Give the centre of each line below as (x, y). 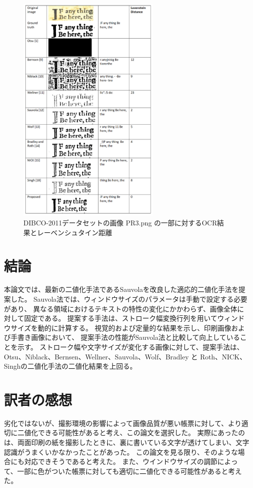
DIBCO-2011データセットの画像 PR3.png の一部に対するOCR (120, 223)
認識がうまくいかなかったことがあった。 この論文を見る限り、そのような (121, 452)
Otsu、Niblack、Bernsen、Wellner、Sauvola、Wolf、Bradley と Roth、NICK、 (125, 356)
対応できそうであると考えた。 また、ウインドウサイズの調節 (121, 461)
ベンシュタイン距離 (81, 232)
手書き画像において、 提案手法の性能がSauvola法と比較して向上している (125, 337)
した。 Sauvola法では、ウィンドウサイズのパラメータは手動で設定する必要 (129, 299)
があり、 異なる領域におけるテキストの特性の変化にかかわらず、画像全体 (121, 308)
